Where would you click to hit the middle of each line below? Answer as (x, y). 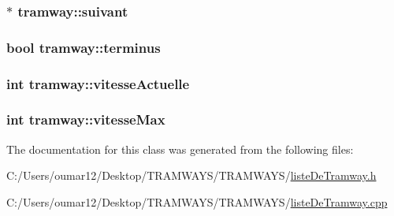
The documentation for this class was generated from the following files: (180, 149)
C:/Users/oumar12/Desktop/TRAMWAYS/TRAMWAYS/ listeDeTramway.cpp (197, 201)
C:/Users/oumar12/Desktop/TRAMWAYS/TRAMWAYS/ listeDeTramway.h (191, 175)
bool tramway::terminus (84, 47)
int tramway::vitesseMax (86, 119)
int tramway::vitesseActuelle (98, 83)
